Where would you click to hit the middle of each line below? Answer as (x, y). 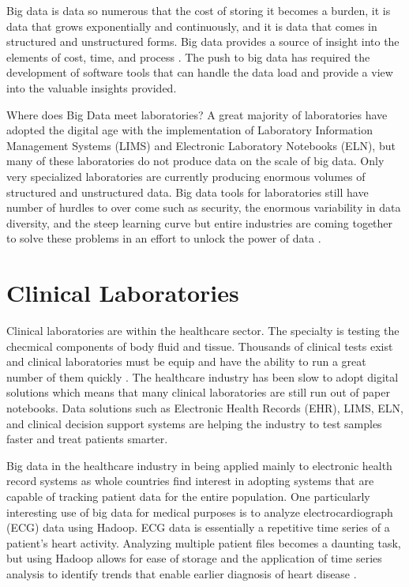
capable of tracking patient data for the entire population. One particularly (188, 496)
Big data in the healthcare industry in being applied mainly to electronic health (199, 465)
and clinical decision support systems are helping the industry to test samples (194, 423)
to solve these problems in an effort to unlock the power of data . (164, 238)
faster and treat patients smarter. (87, 439)
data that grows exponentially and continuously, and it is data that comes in (192, 26)
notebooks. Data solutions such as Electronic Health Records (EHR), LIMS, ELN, (205, 408)
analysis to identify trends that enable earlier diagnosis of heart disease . (182, 573)
